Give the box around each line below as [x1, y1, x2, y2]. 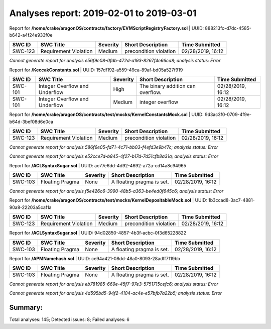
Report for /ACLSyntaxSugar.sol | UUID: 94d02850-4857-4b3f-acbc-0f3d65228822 [9, 230, 187, 236]
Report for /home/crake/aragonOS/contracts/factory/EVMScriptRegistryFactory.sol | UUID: [9, 25, 204, 31]
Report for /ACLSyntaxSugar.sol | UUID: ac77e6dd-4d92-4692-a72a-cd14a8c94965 [9, 162, 187, 168]
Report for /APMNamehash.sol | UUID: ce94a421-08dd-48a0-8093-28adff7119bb [9, 255, 181, 261]
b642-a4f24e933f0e [9, 32, 53, 38]
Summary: [9, 303, 43, 312]
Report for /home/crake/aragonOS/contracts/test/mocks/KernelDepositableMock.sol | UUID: [9, 197, 208, 203]
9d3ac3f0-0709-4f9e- [204, 112, 252, 118]
